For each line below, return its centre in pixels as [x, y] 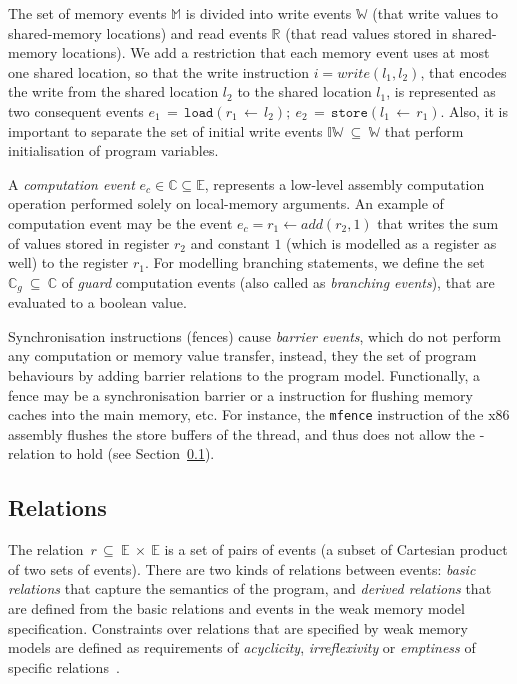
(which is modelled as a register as [391, 242]
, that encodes [463, 71]
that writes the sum [438, 222]
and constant [230, 242]
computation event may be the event [120, 222]
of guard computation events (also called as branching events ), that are [278, 281]
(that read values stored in [366, 32]
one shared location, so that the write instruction [158, 71]
